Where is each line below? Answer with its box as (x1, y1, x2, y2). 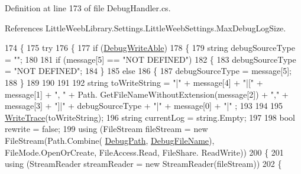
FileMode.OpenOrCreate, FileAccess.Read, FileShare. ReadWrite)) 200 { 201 (5, 146, 284, 158)
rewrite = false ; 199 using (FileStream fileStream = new (5, 123, 208, 135)
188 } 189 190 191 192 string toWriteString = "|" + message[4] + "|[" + (5, 76, 263, 88)
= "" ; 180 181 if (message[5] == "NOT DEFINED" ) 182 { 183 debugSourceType (5, 53, 296, 65)
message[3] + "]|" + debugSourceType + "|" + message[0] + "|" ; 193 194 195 (5, 99, 283, 112)
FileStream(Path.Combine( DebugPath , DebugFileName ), (5, 134, 215, 146)
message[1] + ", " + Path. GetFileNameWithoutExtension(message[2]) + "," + (5, 88, 289, 100)
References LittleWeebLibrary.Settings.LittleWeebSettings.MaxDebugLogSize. (5, 21, 286, 34)
